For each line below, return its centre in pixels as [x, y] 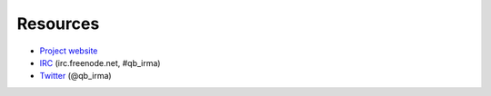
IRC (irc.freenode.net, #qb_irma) [100, 62]
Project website [69, 51]
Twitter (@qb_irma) [76, 76]
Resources [58, 24]
